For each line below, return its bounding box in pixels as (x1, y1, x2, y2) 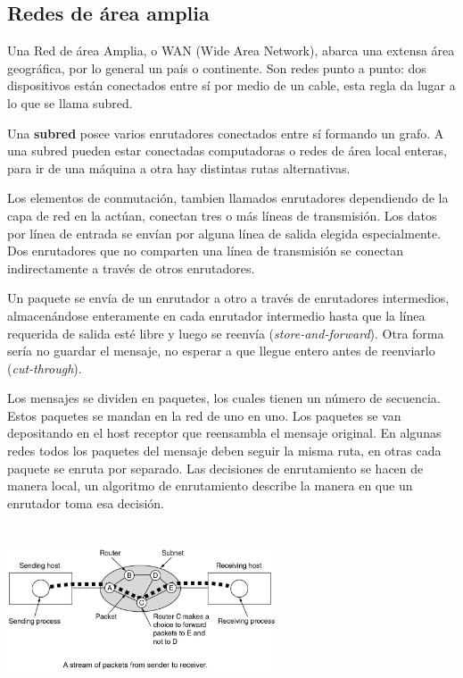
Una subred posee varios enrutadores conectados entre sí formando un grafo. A (7, 123, 444, 142)
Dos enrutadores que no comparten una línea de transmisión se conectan (7, 241, 404, 260)
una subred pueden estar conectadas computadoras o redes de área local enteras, (7, 141, 447, 160)
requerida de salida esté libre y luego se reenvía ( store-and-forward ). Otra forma (7, 323, 444, 342)
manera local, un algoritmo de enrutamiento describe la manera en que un (7, 476, 413, 495)
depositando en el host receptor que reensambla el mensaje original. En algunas (7, 423, 442, 442)
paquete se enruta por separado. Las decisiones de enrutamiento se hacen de (7, 458, 424, 477)
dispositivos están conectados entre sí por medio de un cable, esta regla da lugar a (7, 76, 456, 95)
